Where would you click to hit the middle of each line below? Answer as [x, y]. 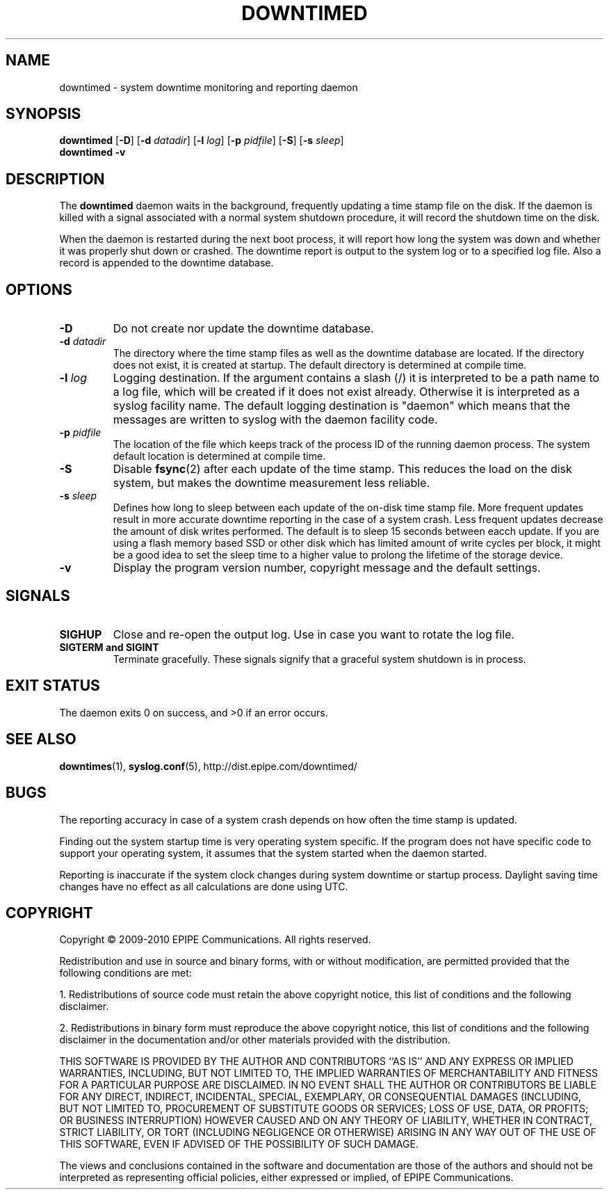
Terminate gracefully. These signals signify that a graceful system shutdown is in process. [319, 659]
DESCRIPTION [55, 179]
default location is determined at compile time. [219, 456]
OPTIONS [39, 289]
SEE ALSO [41, 739]
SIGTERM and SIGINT [109, 647]
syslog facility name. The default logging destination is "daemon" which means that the [342, 406]
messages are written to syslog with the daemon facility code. [275, 420]
